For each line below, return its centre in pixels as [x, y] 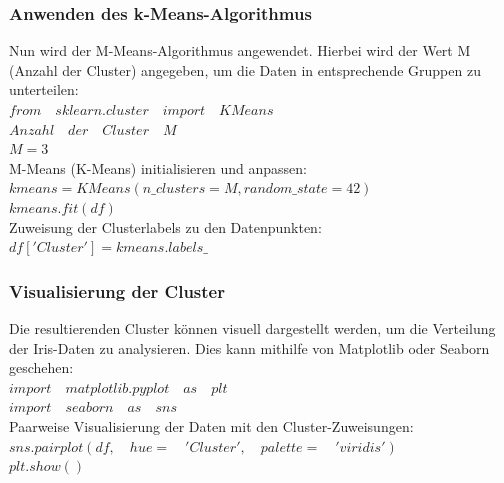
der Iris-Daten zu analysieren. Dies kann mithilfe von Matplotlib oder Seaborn [249, 347]
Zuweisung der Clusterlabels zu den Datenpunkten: [165, 226]
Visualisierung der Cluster [117, 290]
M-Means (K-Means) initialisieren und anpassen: [158, 167]
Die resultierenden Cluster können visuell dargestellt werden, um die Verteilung [252, 327]
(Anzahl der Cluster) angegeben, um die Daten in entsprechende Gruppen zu [245, 69]
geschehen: [41, 367]
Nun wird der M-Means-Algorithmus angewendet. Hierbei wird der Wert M [240, 50]
